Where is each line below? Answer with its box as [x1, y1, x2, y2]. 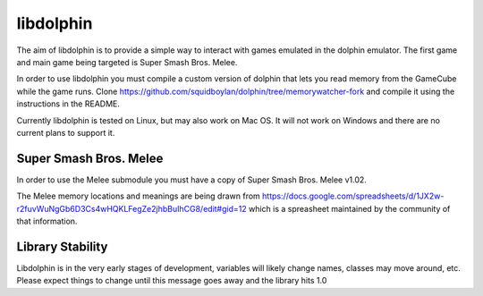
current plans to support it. [16, 127, 115, 138]
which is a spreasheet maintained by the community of [248, 203, 451, 214]
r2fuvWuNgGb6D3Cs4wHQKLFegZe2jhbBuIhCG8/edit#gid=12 [16, 203, 248, 214]
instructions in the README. [16, 98, 120, 109]
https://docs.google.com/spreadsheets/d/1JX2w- [262, 190, 445, 201]
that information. [16, 216, 78, 226]
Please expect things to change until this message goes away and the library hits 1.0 [16, 275, 327, 286]
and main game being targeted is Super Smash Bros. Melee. [16, 56, 238, 67]
